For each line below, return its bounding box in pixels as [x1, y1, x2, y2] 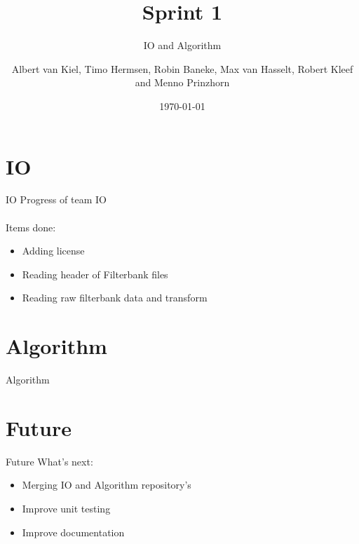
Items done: [6, 219, 56, 234]
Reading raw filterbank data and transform [22, 290, 208, 305]
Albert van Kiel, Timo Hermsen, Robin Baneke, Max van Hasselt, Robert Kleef [11, 61, 353, 76]
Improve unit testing [22, 501, 111, 516]
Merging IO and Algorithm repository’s [22, 477, 191, 492]
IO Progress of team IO [6, 192, 107, 207]
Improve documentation [22, 524, 125, 539]
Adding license [22, 243, 85, 258]
